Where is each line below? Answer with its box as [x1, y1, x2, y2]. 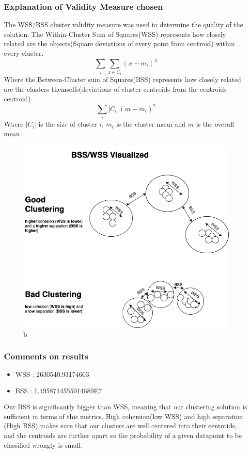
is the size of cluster [38, 119, 97, 129]
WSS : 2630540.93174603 [15, 369, 89, 379]
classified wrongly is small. [4, 439, 82, 450]
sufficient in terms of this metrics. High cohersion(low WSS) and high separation [4, 411, 243, 421]
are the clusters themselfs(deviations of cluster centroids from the [4, 83, 198, 94]
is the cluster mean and [116, 119, 186, 129]
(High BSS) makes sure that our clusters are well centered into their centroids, [4, 421, 237, 431]
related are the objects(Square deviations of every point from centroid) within [4, 38, 235, 49]
